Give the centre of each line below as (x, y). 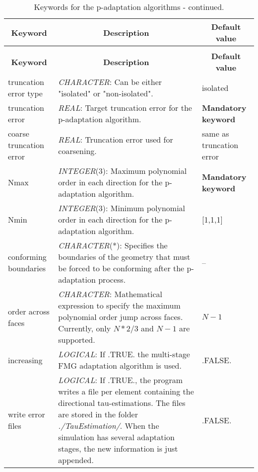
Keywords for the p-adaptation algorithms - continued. (129, 7)
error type (25, 93)
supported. (77, 340)
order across (29, 311)
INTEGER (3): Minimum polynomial (122, 208)
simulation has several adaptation (116, 437)
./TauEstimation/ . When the (109, 426)
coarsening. (77, 151)
